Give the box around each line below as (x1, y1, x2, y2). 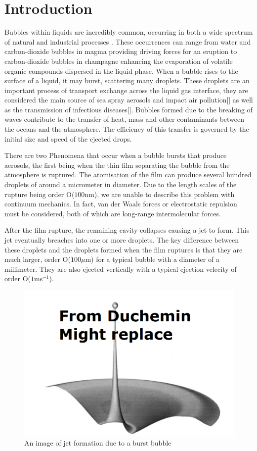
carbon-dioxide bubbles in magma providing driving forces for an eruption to (4, 46, 237, 56)
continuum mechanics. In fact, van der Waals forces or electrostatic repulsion (4, 199, 237, 209)
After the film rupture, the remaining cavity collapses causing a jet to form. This (4, 225, 250, 235)
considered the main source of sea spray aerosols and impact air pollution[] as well (4, 95, 253, 105)
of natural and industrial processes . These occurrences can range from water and (4, 36, 251, 47)
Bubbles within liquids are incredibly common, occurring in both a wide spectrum (4, 27, 253, 37)
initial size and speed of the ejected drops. (4, 133, 132, 144)
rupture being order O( (4, 189, 75, 199)
